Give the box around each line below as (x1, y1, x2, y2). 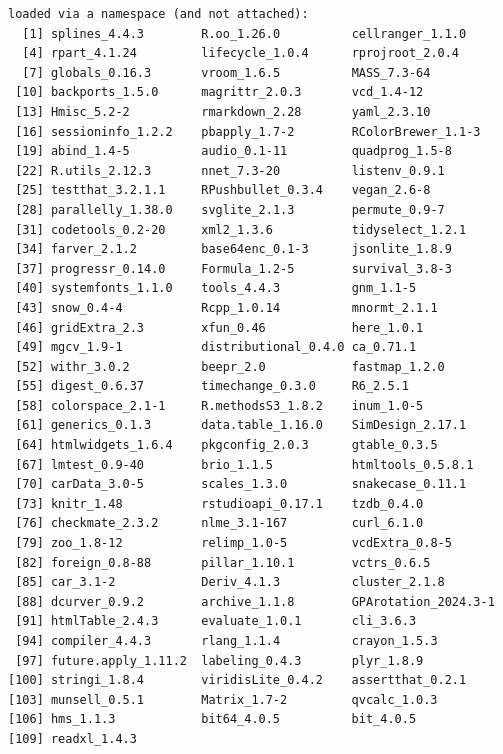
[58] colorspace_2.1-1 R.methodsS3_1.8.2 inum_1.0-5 (15, 398, 424, 413)
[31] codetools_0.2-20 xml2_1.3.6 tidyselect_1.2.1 (15, 222, 467, 237)
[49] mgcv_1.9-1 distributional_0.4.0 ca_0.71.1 (15, 340, 417, 355)
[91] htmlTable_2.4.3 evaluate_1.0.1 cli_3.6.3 (15, 614, 417, 629)
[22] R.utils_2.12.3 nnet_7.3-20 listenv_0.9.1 (15, 163, 445, 178)
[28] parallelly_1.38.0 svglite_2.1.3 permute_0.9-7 (15, 202, 445, 217)
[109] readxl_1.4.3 (8, 731, 137, 746)
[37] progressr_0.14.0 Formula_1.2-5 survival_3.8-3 (15, 261, 452, 276)
